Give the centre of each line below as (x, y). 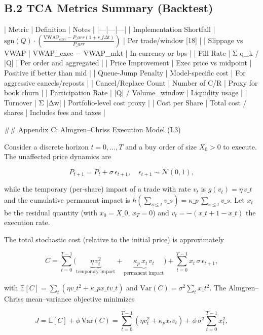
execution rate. (27, 222)
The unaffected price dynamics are (58, 156)
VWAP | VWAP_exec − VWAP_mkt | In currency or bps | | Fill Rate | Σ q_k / (131, 52)
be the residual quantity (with (51, 212)
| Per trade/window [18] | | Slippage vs (183, 40)
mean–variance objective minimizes (80, 299)
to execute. (240, 146)
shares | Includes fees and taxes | (55, 112)
